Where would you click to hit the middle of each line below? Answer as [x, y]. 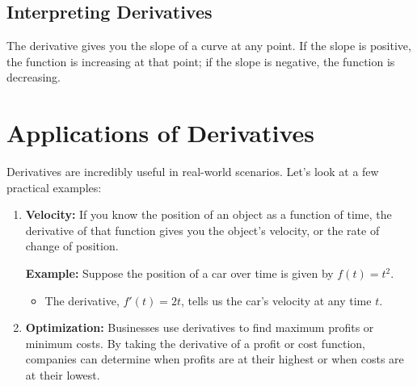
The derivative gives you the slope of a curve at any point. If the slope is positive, [209, 46]
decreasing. [34, 77]
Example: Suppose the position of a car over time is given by [179, 273]
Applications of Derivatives [160, 133]
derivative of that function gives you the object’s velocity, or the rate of [202, 230]
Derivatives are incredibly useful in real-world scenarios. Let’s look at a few [193, 172]
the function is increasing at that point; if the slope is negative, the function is [201, 61]
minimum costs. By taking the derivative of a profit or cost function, [195, 343]
